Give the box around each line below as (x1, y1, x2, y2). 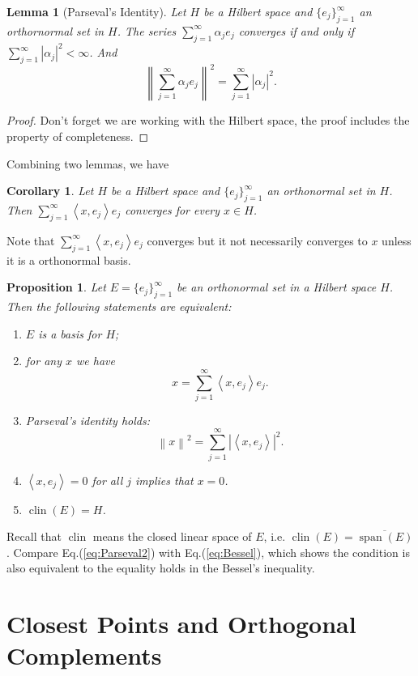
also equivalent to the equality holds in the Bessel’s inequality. (6, 559, 315, 576)
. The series (117, 22, 177, 39)
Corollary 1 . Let (6, 182, 94, 199)
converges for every (125, 201, 220, 218)
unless (382, 232, 412, 249)
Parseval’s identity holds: (25, 411, 150, 428)
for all (92, 471, 123, 488)
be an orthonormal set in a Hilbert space (177, 278, 377, 295)
